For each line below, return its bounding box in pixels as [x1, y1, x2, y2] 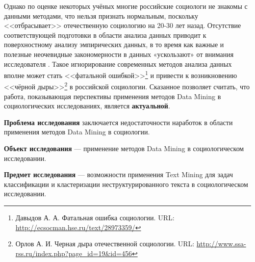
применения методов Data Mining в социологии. [4, 127, 150, 137]
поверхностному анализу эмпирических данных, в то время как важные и [4, 39, 224, 50]
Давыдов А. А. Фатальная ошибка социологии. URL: [15, 212, 175, 222]
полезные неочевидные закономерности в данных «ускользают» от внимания [4, 49, 234, 59]
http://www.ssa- [196, 238, 246, 249]
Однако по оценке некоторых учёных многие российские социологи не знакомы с [4, 1, 248, 11]
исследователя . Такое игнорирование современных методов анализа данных [4, 58, 232, 69]
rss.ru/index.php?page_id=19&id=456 [15, 248, 132, 258]
